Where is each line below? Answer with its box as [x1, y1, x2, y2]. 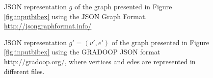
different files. [4, 66, 45, 76]
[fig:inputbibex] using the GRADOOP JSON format [4, 47, 160, 57]
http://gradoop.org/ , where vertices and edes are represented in [4, 56, 196, 66]
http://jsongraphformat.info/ [4, 21, 92, 31]
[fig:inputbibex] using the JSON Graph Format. [4, 11, 147, 21]
